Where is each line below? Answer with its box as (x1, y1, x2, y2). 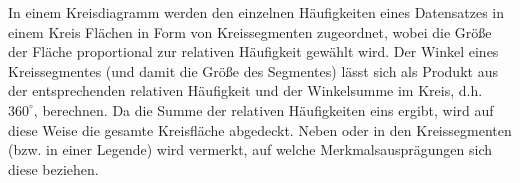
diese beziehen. (8, 158, 99, 179)
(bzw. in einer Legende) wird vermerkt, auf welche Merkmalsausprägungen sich (8, 139, 493, 160)
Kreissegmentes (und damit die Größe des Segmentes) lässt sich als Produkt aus (8, 60, 498, 81)
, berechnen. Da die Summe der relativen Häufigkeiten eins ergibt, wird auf (33, 99, 494, 120)
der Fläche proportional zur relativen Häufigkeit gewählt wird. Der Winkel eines (8, 41, 499, 62)
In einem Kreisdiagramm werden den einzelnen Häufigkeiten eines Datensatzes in (8, 2, 505, 22)
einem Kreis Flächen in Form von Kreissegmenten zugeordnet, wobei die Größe (8, 21, 492, 42)
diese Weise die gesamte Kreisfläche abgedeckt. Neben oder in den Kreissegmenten (8, 119, 512, 140)
